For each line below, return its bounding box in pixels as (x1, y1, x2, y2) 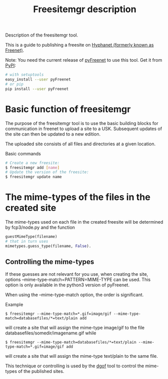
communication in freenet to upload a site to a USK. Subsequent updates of (5, 125, 162, 132)
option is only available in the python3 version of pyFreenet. (5, 282, 130, 288)
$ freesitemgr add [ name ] (5, 165, 60, 170)
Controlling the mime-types (5, 258, 94, 266)
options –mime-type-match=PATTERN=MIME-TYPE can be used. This (5, 276, 151, 282)
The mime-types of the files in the (5, 191, 150, 203)
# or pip (5, 81, 24, 87)
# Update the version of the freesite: (5, 170, 89, 175)
